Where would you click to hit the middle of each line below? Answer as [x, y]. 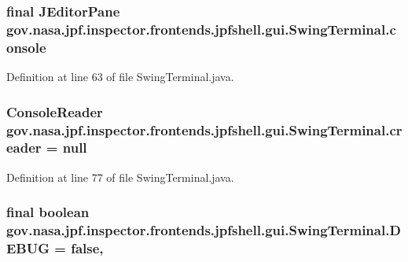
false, [87, 248]
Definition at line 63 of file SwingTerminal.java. [120, 77]
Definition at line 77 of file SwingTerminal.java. [120, 177]
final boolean [48, 212]
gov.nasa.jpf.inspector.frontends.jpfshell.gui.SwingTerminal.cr [204, 129]
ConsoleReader [55, 111]
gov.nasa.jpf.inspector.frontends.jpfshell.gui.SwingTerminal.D [204, 230]
